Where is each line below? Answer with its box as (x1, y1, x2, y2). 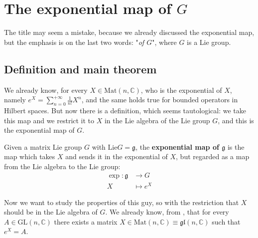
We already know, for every (4, 84, 88, 95)
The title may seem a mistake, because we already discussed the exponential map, (4, 27, 255, 37)
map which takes (4, 151, 55, 162)
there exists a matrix (54, 216, 118, 227)
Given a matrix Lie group (4, 141, 82, 152)
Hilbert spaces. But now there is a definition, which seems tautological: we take (4, 105, 246, 115)
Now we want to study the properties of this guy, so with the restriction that (4, 197, 239, 207)
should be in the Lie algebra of (4, 207, 98, 217)
